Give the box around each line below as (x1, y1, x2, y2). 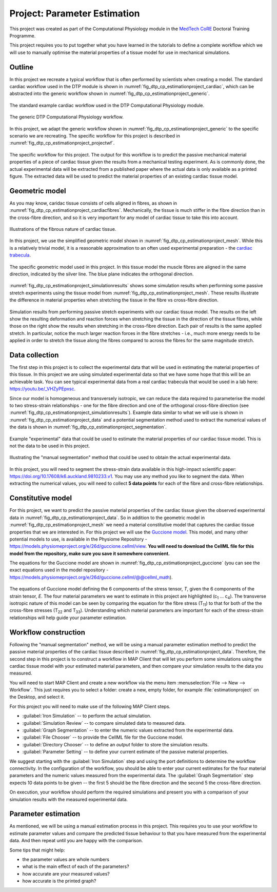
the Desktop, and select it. (9, 694, 65, 700)
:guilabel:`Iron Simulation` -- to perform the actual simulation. (22, 713, 151, 719)
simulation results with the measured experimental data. (9, 796, 128, 802)
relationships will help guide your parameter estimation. (9, 615, 127, 621)
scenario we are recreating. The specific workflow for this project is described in (9, 132, 181, 138)
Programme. (9, 32, 36, 38)
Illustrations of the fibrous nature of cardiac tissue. (9, 226, 116, 232)
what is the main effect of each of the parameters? (22, 863, 129, 869)
